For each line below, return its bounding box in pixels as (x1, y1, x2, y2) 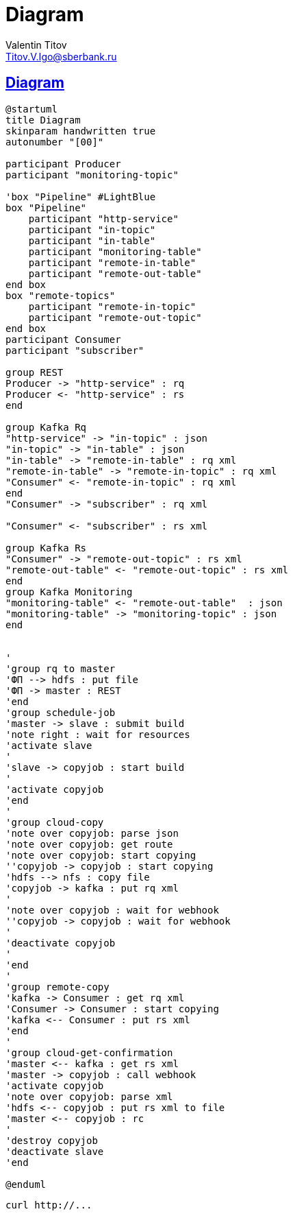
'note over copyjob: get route (5, 838, 173, 850)
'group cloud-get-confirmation (5, 1047, 173, 1058)
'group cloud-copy (5, 816, 104, 828)
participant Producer (5, 158, 121, 169)
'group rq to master (5, 663, 116, 674)
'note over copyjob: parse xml (5, 1090, 173, 1102)
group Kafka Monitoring (5, 586, 133, 597)
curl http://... (5, 1199, 92, 1211)
